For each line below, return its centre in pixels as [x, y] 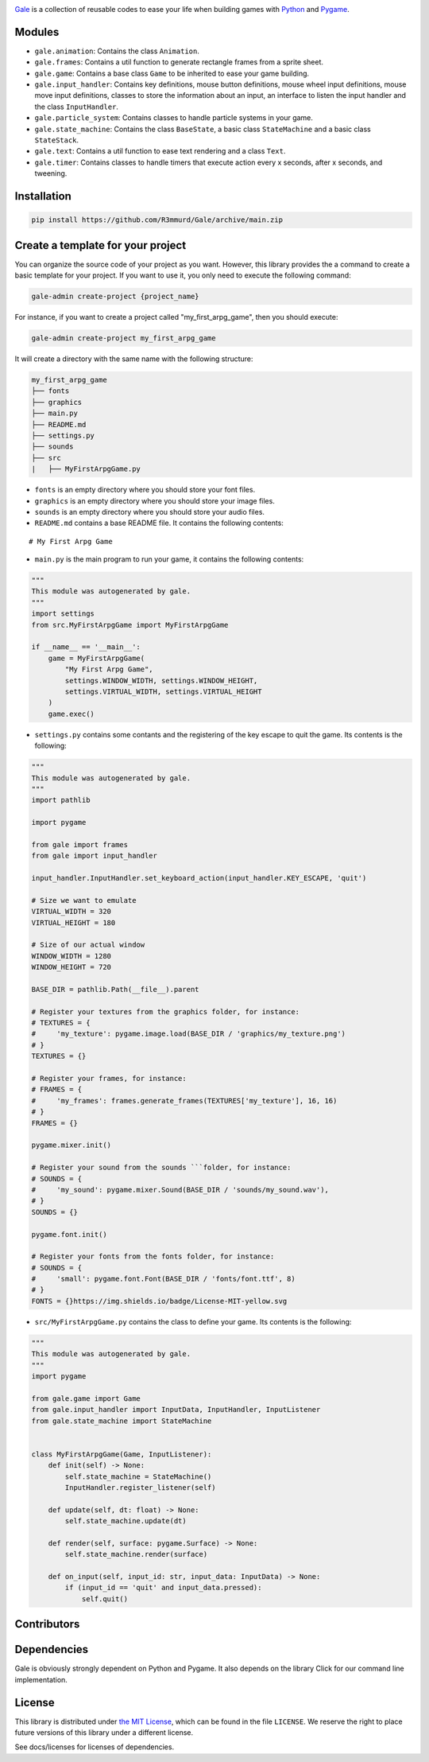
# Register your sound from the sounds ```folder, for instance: [161, 1168]
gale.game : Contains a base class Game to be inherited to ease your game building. [172, 73]
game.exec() [71, 714]
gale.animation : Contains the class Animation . [117, 51]
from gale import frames [80, 844]
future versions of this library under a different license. [104, 1733]
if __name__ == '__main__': [86, 647]
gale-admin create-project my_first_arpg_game [124, 338]
